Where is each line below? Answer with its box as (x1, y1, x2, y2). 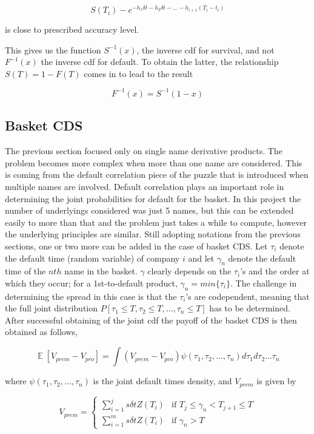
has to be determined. (209, 302, 290, 314)
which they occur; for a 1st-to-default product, (5, 276, 178, 289)
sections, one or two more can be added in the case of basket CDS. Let (5, 239, 268, 252)
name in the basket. (64, 265, 138, 277)
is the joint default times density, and (93, 375, 232, 387)
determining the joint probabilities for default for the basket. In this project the (5, 192, 301, 205)
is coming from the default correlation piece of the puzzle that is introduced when (5, 168, 309, 181)
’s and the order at (240, 265, 310, 277)
